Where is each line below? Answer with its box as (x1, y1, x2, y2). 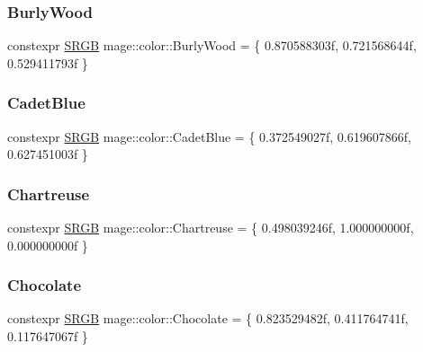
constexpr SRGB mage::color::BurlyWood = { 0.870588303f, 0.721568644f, (7, 36, 417, 55)
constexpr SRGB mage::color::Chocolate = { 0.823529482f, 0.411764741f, (7, 309, 409, 328)
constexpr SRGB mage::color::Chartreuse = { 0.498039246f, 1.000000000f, (7, 218, 414, 237)
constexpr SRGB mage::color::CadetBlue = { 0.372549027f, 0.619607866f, (7, 127, 411, 145)
